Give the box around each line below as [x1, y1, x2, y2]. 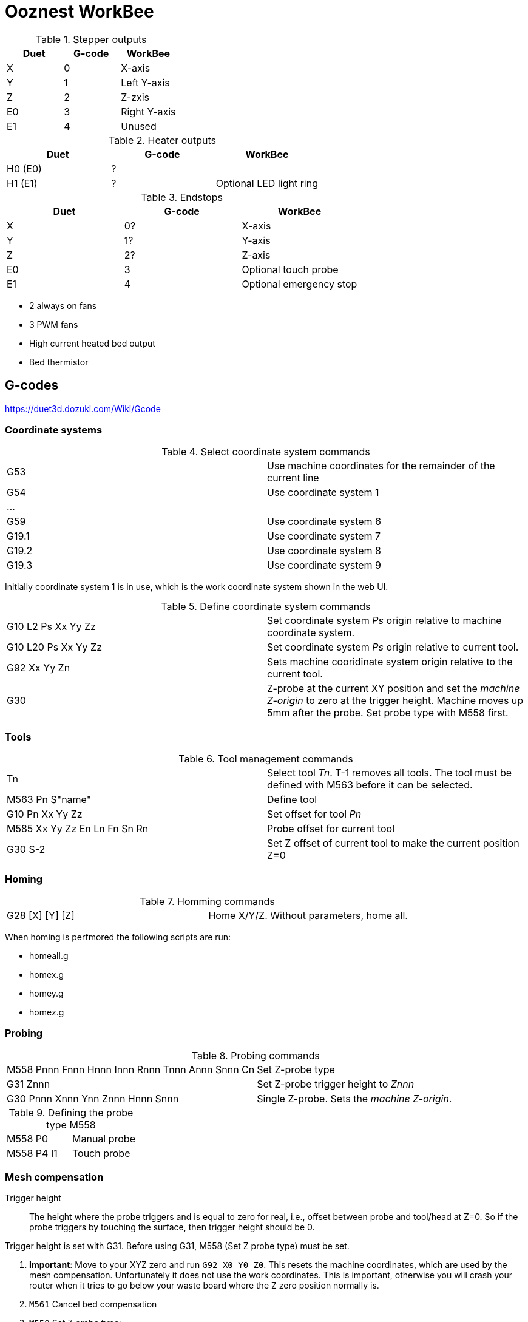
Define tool [267, 793, 317, 806]
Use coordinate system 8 [267, 544, 381, 557]
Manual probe [72, 1132, 135, 1145]
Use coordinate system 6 [267, 515, 382, 528]
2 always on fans [29, 300, 97, 311]
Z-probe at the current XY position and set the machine [267, 682, 520, 695]
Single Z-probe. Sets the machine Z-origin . [257, 1092, 452, 1105]
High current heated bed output [29, 337, 155, 348]
